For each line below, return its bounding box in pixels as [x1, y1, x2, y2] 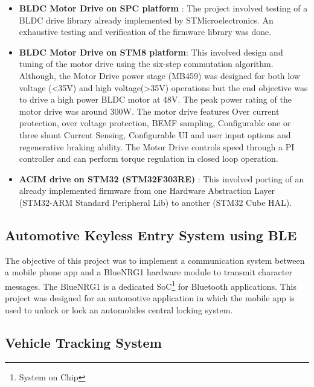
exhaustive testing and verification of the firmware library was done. [19, 25, 272, 38]
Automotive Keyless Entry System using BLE [5, 225, 297, 244]
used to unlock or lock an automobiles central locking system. [5, 303, 233, 316]
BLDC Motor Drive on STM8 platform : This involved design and [19, 45, 283, 58]
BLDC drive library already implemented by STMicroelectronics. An [19, 13, 274, 26]
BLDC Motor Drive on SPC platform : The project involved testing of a [19, 2, 308, 14]
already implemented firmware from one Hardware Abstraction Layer [19, 184, 275, 197]
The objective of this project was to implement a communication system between [5, 254, 305, 266]
